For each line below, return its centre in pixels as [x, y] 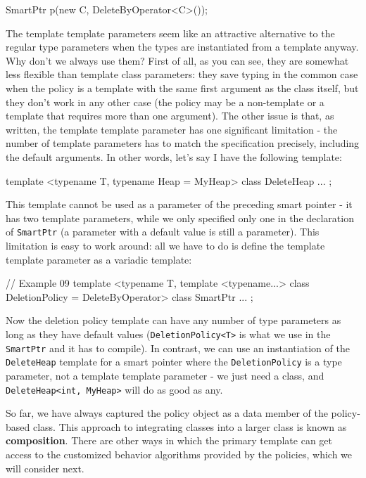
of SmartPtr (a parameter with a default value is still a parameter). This [163, 232]
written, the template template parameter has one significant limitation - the [172, 129]
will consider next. [45, 468]
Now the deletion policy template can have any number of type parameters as [173, 320]
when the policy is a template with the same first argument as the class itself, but [182, 88]
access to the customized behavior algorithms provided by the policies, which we [179, 454]
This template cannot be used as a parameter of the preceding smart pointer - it [179, 204]
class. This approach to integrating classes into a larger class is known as [190, 426]
